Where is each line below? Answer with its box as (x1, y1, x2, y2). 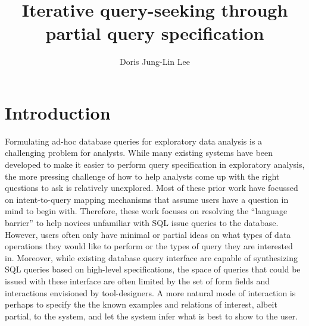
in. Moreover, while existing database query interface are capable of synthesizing (5, 251, 298, 264)
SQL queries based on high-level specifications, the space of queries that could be (5, 263, 301, 275)
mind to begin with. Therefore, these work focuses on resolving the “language (5, 205, 288, 217)
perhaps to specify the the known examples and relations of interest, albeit (5, 298, 277, 311)
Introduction (5, 100, 111, 124)
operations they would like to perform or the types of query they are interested (5, 240, 293, 252)
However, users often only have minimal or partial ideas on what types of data (5, 228, 291, 240)
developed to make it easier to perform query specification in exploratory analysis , (5, 158, 305, 171)
